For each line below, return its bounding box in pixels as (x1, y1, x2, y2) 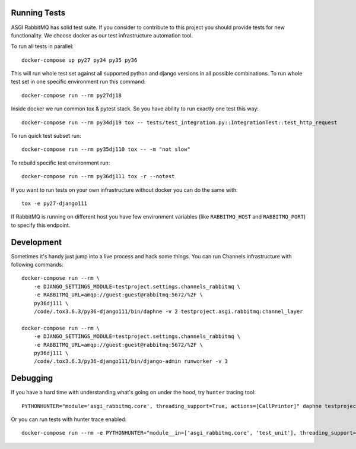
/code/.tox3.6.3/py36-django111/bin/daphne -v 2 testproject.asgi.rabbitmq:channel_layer (33, 308, 303, 315)
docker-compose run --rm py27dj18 (21, 92, 122, 99)
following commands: (11, 261, 63, 268)
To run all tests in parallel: (11, 43, 74, 50)
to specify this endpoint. (11, 222, 71, 229)
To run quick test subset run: (11, 132, 81, 140)
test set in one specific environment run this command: (11, 78, 146, 86)
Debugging (11, 373, 53, 383)
